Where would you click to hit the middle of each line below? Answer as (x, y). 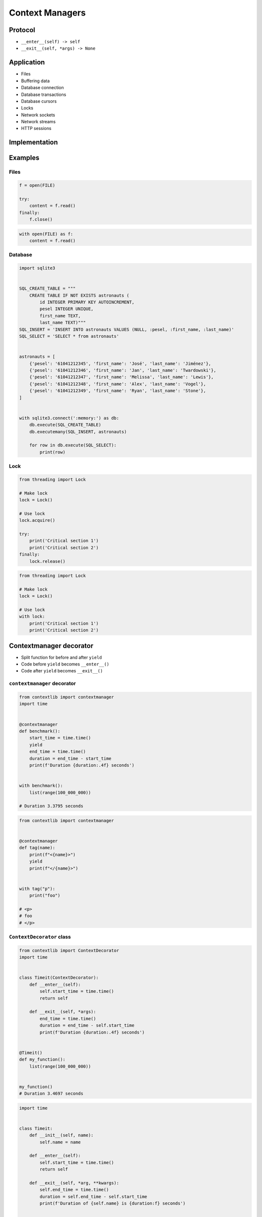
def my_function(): (42, 1060)
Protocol (22, 30)
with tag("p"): (37, 889)
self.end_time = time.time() (74, 1190)
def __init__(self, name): (62, 1135)
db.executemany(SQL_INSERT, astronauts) (78, 432)
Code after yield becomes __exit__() (62, 671)
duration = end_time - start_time (70, 758)
